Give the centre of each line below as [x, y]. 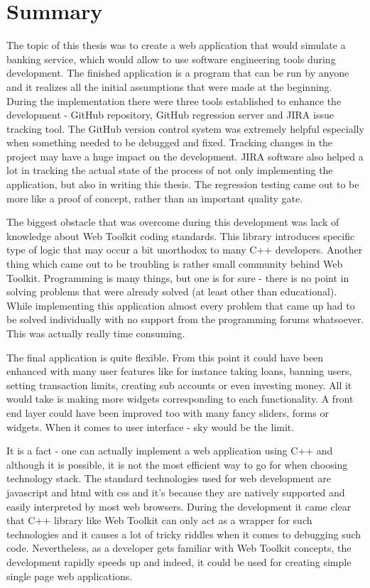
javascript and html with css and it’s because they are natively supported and [176, 492]
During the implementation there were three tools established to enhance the [174, 100]
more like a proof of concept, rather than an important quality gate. [155, 198]
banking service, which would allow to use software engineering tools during [171, 59]
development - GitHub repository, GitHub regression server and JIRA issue [170, 115]
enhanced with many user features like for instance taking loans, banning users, [179, 371]
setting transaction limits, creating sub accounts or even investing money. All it [179, 385]
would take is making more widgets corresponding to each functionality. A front [180, 399]
